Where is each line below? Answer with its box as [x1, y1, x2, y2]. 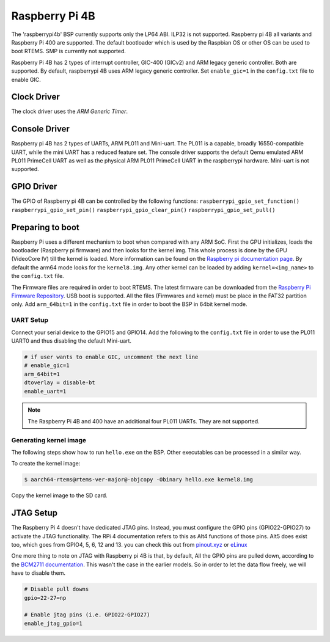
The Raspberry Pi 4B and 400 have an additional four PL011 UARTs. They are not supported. [28, 417, 260, 425]
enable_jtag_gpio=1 [24, 620, 82, 627]
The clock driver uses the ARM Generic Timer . [11, 108, 128, 115]
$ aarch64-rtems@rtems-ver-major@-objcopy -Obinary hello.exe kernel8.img [24, 476, 254, 483]
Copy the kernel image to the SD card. [11, 492, 108, 499]
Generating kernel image [11, 436, 87, 444]
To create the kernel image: [11, 460, 81, 467]
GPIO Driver [11, 181, 57, 192]
